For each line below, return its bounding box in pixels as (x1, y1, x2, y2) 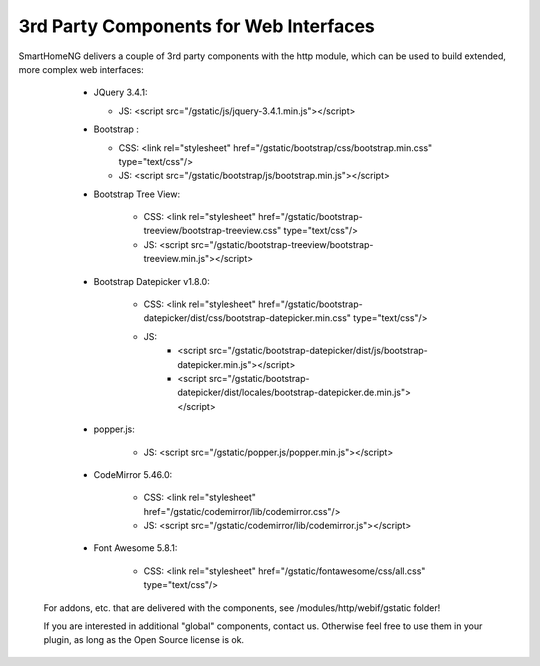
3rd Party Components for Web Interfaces (18, 15, 375, 37)
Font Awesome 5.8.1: (93, 542, 178, 554)
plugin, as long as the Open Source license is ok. (43, 634, 245, 646)
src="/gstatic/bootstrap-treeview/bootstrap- (190, 238, 374, 250)
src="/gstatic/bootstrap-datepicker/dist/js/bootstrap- (208, 345, 429, 357)
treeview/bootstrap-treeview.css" (143, 225, 282, 237)
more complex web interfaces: (18, 63, 144, 75)
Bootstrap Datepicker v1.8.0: (93, 275, 210, 287)
